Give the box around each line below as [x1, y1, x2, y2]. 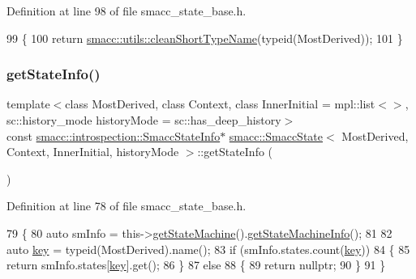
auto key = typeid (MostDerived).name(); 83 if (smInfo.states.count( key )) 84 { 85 [6, 240, 410, 257]
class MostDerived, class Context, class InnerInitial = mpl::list [65, 95, 375, 112]
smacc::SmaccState [229, 127, 324, 144]
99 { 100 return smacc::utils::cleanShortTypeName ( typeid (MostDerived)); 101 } [6, 29, 403, 46]
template [6, 95, 50, 112]
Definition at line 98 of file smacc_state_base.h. [6, 2, 247, 19]
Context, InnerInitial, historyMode [6, 143, 179, 160]
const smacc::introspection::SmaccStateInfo [6, 127, 221, 144]
